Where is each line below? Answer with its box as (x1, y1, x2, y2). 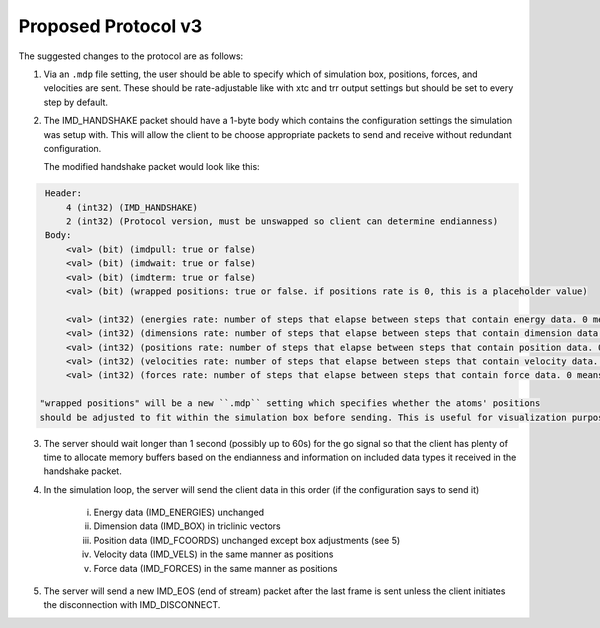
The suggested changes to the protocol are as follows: (18, 50, 244, 62)
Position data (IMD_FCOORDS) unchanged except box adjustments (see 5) (93, 534, 401, 546)
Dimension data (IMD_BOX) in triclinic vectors (93, 520, 281, 532)
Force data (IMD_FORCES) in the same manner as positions (93, 562, 338, 574)
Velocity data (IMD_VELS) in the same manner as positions (93, 548, 334, 560)
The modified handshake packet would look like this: (43, 161, 260, 173)
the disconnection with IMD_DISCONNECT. (43, 599, 221, 611)
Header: (45, 188, 83, 199)
